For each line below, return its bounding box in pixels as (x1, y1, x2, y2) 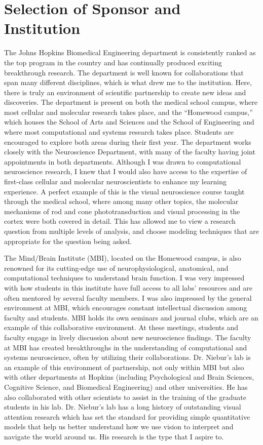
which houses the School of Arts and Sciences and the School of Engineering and (4, 116, 254, 127)
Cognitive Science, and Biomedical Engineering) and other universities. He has (4, 381, 248, 392)
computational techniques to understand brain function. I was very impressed (4, 272, 245, 283)
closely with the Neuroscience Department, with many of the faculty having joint (4, 146, 255, 157)
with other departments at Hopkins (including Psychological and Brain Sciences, (4, 372, 254, 382)
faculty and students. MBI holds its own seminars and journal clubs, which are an (4, 312, 258, 322)
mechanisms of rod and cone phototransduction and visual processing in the (4, 206, 240, 216)
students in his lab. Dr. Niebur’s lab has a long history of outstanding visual (4, 401, 241, 412)
